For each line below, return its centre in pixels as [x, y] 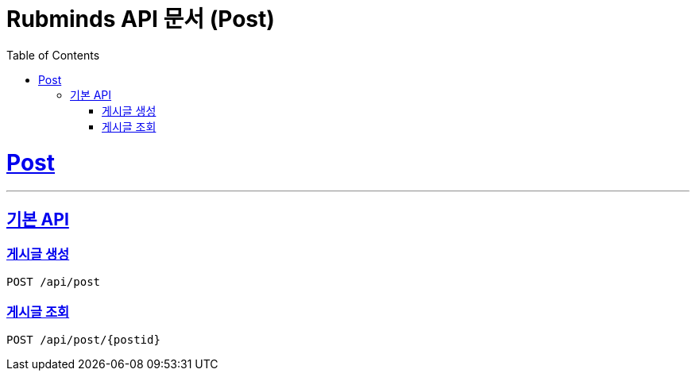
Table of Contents [53, 55]
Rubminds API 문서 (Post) [141, 19]
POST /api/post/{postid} [83, 340]
